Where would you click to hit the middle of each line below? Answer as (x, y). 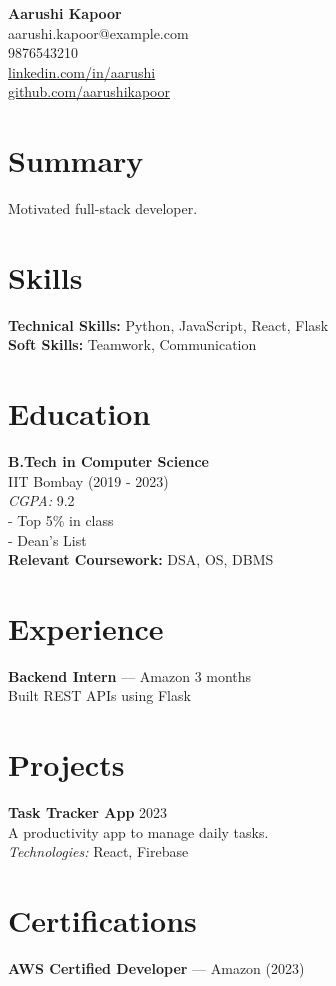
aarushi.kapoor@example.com (98, 32)
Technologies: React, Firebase (98, 851)
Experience (86, 627)
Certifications (102, 920)
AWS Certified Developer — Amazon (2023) (156, 968)
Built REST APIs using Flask (99, 695)
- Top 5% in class (61, 519)
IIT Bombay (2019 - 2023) (88, 480)
